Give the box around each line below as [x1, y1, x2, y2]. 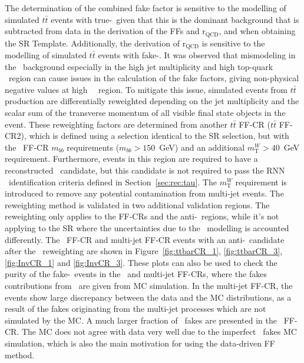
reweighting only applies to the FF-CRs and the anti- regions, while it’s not [5, 210, 279, 222]
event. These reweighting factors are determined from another [5, 118, 227, 130]
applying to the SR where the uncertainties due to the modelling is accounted [5, 222, 289, 234]
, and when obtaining [219, 25, 296, 37]
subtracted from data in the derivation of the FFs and [5, 25, 200, 37]
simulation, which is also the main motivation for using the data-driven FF [5, 337, 275, 349]
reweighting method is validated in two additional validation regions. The [5, 198, 270, 211]
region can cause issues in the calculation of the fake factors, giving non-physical [8, 72, 299, 84]
